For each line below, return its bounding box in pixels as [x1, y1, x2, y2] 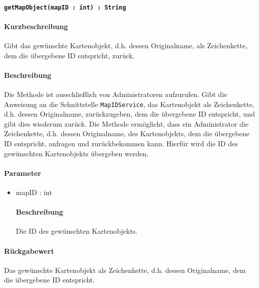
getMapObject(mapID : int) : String [4, 4, 126, 11]
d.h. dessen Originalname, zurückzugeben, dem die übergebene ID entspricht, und [4, 109, 255, 119]
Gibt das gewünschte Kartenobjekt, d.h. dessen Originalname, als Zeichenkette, [4, 40, 247, 51]
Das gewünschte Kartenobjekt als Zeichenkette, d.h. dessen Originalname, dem [4, 264, 246, 275]
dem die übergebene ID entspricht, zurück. [4, 50, 135, 60]
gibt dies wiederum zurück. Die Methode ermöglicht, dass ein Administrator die [4, 118, 248, 129]
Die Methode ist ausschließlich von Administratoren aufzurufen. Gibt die [4, 89, 227, 100]
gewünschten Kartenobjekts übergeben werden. [4, 148, 149, 158]
